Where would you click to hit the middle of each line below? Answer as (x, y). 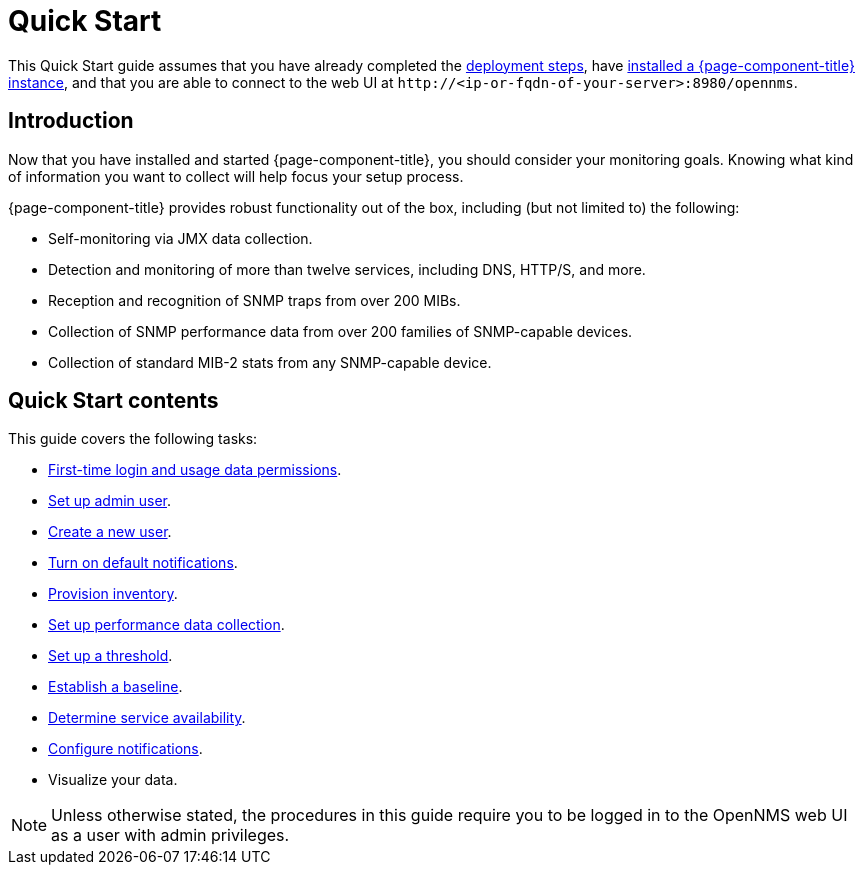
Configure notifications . (125, 749)
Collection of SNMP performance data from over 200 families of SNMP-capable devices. (340, 331)
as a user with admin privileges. (170, 835)
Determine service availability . (147, 718)
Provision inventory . (113, 594)
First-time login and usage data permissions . (195, 470)
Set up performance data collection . (166, 625)
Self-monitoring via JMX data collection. (180, 238)
